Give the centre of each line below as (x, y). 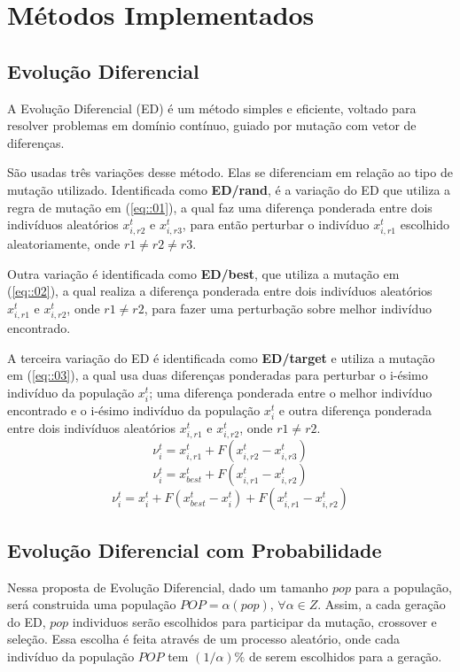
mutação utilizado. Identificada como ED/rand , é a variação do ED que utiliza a (229, 189)
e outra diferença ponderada (355, 410)
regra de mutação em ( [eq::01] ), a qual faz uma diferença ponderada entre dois (220, 207)
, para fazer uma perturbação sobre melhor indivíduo (288, 309)
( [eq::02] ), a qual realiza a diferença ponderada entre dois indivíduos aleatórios (220, 291)
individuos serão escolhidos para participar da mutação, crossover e (254, 621)
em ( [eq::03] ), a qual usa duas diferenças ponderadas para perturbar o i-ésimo (218, 375)
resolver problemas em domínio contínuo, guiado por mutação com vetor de (212, 125)
